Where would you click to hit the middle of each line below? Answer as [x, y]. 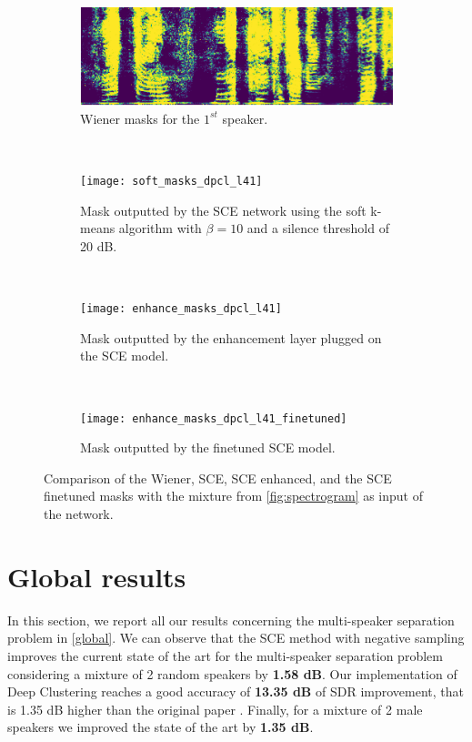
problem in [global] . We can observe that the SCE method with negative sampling [236, 638]
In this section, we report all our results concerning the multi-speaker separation [231, 620]
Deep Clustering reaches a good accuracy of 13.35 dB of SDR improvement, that [236, 691]
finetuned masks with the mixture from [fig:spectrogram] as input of [234, 496]
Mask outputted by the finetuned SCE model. [208, 447]
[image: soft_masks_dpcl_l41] [171, 182]
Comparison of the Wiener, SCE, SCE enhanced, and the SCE [218, 478]
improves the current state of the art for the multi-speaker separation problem [225, 655]
